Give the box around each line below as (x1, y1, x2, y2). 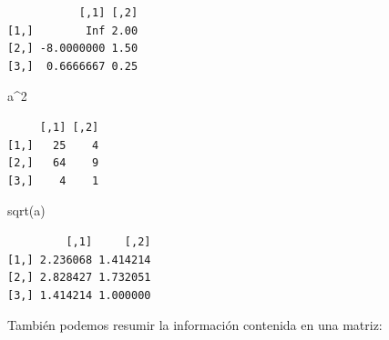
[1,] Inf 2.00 (7, 24, 138, 37)
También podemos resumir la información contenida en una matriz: (7, 315, 383, 335)
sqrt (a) (7, 201, 46, 220)
